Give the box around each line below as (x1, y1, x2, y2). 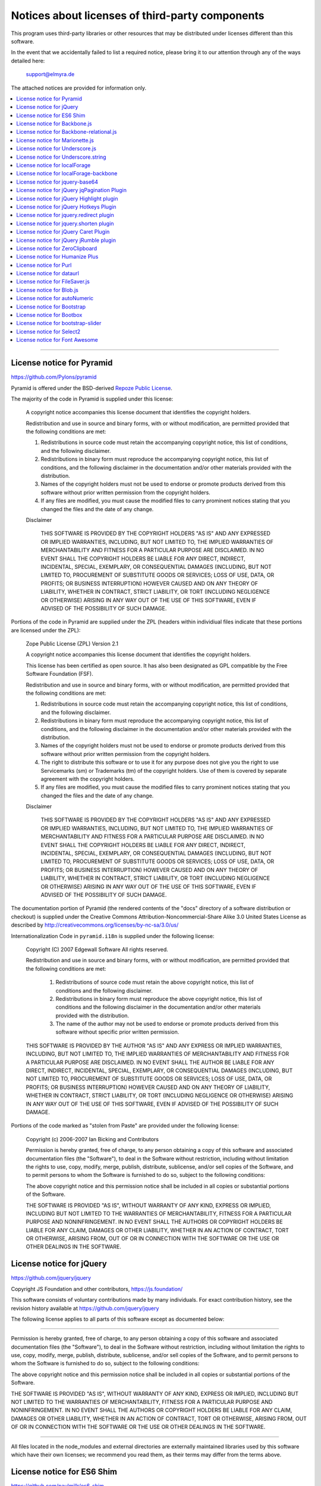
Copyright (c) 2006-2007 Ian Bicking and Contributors (26, 1135, 159, 1142)
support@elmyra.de (26, 71, 75, 78)
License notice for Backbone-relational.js (16, 128, 117, 136)
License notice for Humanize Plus (16, 253, 99, 260)
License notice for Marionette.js (16, 137, 95, 144)
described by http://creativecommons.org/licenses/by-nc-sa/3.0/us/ (11, 921, 179, 928)
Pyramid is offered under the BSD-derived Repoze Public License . (11, 384, 172, 392)
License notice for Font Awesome (16, 336, 98, 344)
